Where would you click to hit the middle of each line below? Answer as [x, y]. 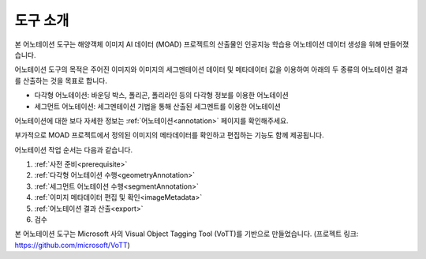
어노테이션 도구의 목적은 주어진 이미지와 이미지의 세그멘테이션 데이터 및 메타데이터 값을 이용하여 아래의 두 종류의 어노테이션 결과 [211, 69]
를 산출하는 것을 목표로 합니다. [61, 81]
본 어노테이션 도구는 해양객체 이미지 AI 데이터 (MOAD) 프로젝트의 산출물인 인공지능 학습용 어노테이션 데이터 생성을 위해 [198, 44]
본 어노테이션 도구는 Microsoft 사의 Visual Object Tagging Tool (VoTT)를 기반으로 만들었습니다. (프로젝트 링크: [187, 234]
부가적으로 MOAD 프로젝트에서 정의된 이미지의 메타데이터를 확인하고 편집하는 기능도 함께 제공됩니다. [170, 135]
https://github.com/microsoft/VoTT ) [72, 245]
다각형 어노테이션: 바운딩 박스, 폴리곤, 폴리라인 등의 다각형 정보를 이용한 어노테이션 [162, 96]
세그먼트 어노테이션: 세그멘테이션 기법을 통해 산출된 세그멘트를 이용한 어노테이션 [158, 106]
